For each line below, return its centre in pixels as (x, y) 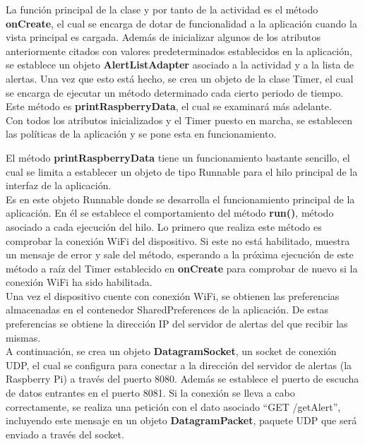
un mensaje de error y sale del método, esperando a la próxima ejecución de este (180, 254)
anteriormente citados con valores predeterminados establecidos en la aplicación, (179, 50)
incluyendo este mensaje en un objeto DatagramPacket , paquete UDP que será (181, 420)
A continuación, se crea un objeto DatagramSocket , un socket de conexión (171, 351)
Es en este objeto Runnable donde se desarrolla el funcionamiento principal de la (180, 199)
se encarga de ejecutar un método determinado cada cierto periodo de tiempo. (175, 92)
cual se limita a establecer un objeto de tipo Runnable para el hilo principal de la (182, 171)
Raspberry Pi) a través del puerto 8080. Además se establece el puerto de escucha (182, 379)
